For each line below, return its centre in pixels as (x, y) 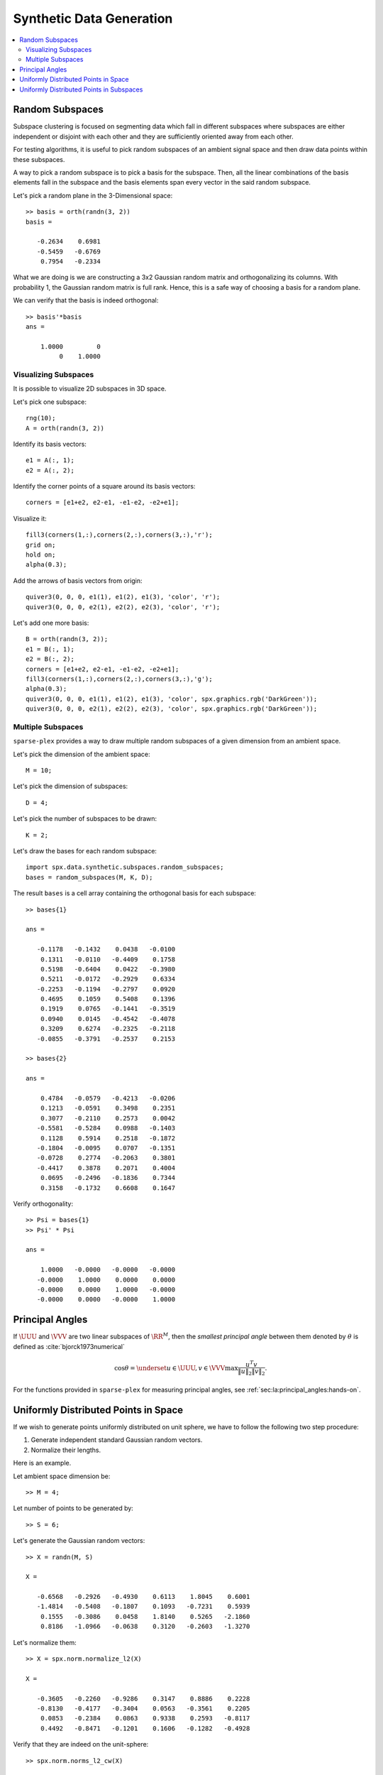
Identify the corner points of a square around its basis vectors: (104, 486)
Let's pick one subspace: (50, 402)
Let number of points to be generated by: (73, 1508)
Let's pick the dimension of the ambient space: (82, 754)
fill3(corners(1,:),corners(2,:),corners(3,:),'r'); (119, 535)
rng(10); (41, 418)
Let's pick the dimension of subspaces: (71, 786)
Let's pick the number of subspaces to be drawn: (85, 819)
